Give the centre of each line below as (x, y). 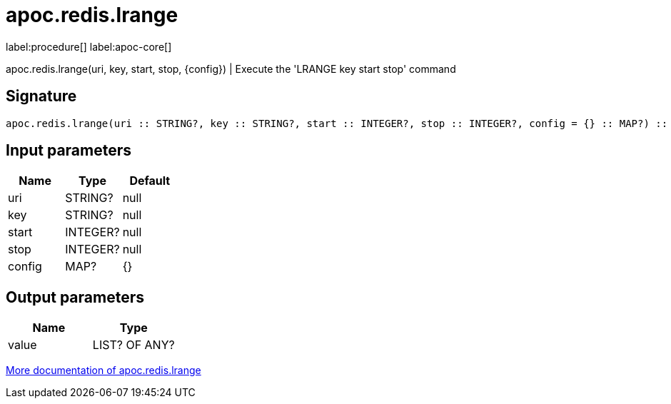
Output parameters (75, 297)
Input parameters (69, 151)
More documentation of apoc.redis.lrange (104, 370)
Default (150, 181)
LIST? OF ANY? (133, 345)
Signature (41, 96)
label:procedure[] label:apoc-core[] (89, 46)
